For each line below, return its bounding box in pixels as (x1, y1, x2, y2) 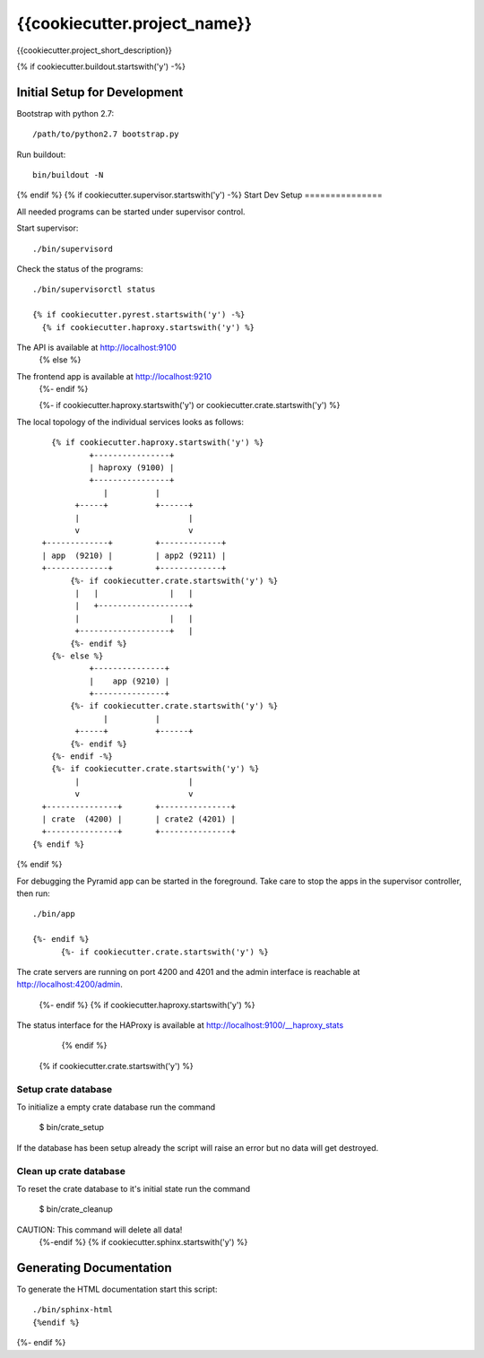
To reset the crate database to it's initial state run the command (16, 1183, 251, 1194)
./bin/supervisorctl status (32, 284, 156, 295)
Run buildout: (16, 149, 66, 160)
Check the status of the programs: (16, 263, 143, 274)
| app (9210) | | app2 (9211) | (41, 550, 227, 561)
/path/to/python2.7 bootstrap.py (32, 129, 179, 139)
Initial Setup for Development (16, 84, 184, 100)
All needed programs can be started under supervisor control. (16, 206, 246, 217)
